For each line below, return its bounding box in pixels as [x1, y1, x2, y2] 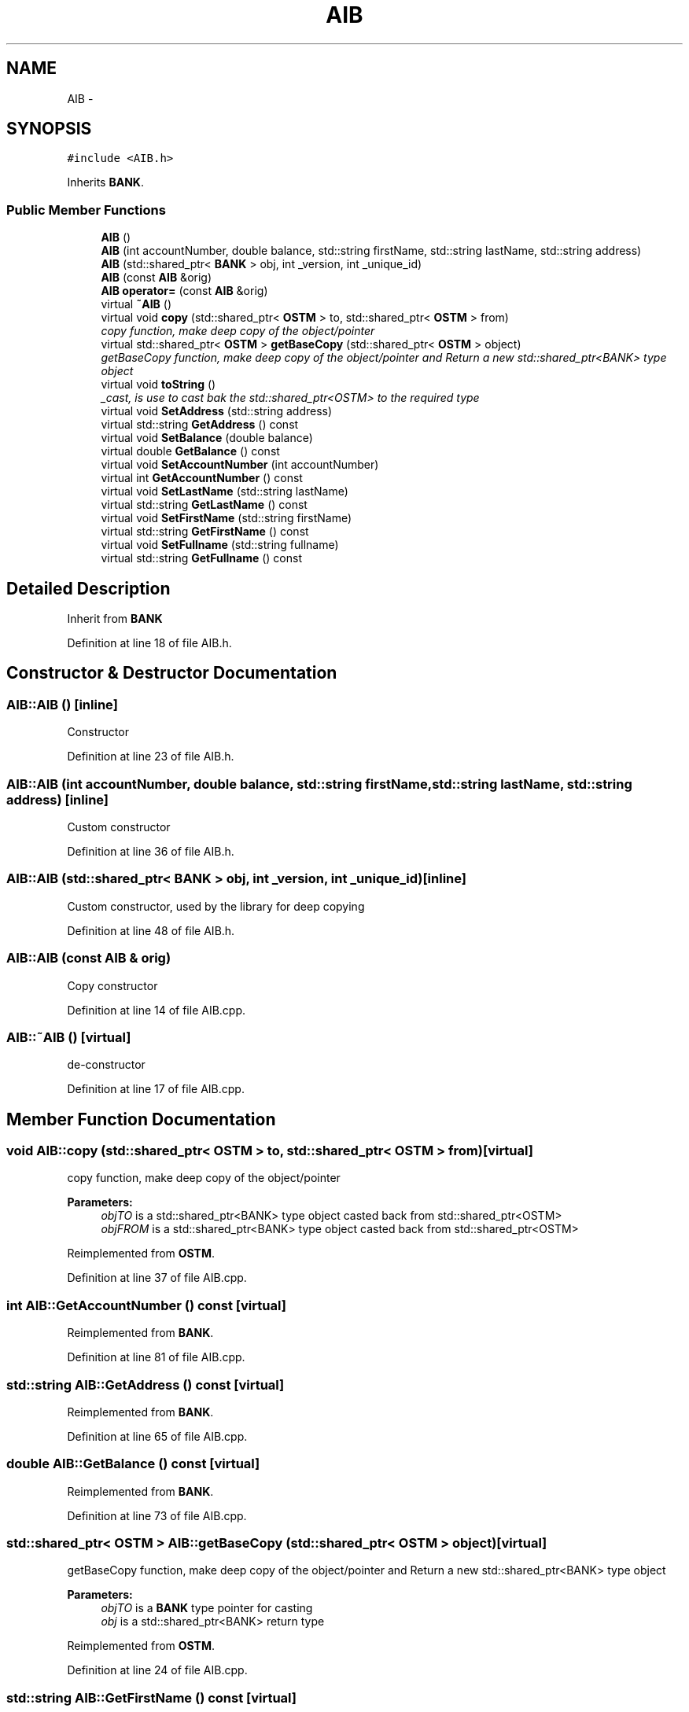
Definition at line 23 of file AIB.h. [67, 749, 234, 764]
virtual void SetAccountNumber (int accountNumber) [101, 458, 379, 472]
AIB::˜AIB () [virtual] [6, 1029, 131, 1045]
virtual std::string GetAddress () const [101, 418, 299, 432]
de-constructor [67, 1058, 146, 1072]
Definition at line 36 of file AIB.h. [67, 845, 234, 858]
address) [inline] [6, 791, 109, 808]
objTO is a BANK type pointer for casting [101, 1601, 313, 1615]
